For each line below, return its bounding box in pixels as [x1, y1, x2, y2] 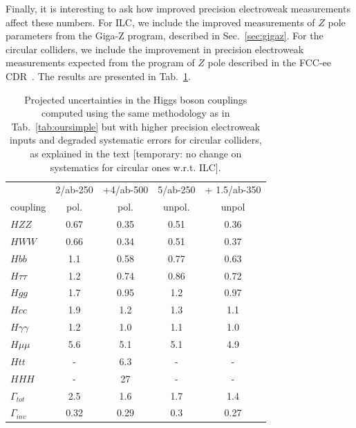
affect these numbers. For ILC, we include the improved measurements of [6, 14, 315, 29]
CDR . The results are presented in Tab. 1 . [6, 68, 191, 83]
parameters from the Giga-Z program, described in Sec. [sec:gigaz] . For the [6, 28, 324, 43]
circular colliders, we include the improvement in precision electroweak [6, 41, 304, 56]
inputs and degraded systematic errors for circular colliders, [9, 133, 262, 147]
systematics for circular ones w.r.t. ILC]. [50, 159, 221, 174]
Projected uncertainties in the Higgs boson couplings [24, 92, 247, 106]
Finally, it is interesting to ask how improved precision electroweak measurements [6, 1, 350, 15]
